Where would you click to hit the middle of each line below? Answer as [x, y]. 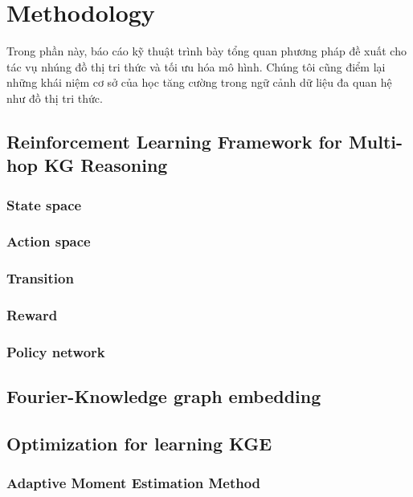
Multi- [376, 141]
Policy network [56, 351]
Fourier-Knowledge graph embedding [164, 396]
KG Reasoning [106, 165]
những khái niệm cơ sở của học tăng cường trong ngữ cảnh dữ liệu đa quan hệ [199, 82]
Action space [49, 241]
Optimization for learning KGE [139, 444]
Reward [32, 315]
